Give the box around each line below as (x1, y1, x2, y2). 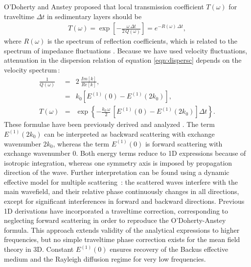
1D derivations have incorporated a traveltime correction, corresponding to (4, 205, 228, 216)
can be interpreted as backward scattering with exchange (44, 128, 215, 139)
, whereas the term (53, 138, 109, 148)
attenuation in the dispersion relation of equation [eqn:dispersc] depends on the (4, 55, 242, 65)
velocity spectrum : (4, 65, 60, 74)
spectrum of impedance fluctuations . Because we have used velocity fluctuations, (4, 45, 248, 55)
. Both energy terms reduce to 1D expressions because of (76, 148, 246, 158)
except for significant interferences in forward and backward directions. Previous (4, 196, 245, 206)
